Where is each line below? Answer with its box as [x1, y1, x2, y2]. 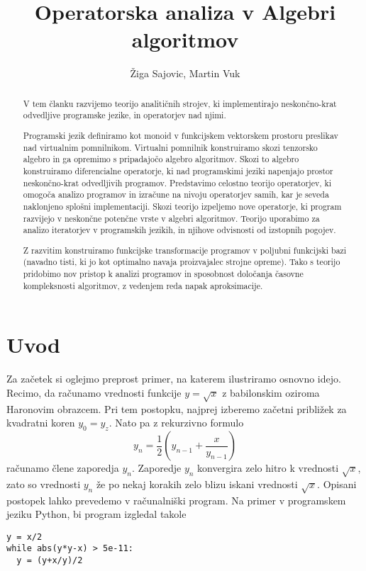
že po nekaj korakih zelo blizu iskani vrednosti [96, 476, 298, 491]
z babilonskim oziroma [222, 385, 320, 400]
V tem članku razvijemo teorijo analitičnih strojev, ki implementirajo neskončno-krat [23, 97, 337, 109]
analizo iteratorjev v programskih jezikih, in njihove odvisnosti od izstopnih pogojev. [23, 224, 336, 236]
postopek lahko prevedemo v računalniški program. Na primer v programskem [6, 492, 346, 507]
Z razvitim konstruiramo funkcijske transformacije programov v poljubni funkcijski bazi [23, 244, 347, 256]
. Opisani [317, 476, 357, 491]
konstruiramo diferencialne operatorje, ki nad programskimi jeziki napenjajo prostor [23, 164, 333, 176]
